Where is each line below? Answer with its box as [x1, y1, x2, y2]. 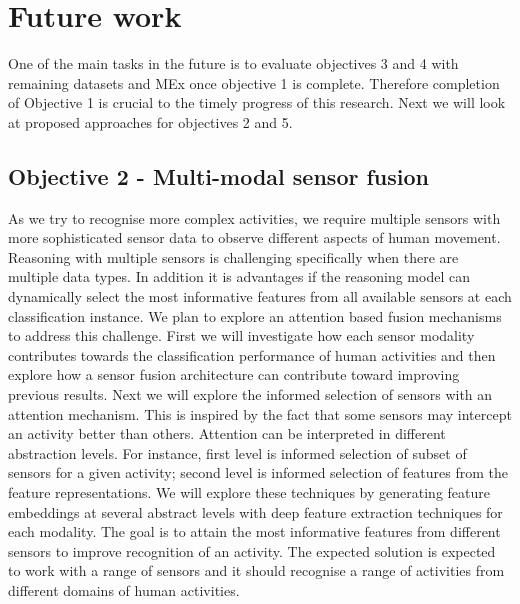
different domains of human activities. [8, 579, 240, 600]
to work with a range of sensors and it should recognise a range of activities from [8, 560, 505, 581]
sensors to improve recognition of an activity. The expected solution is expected [8, 540, 496, 561]
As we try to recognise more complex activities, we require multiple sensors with [8, 207, 501, 228]
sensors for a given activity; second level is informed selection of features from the [8, 462, 509, 483]
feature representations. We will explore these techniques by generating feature [8, 482, 490, 503]
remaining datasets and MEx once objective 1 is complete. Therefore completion [8, 72, 500, 93]
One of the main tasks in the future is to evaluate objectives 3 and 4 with [8, 53, 459, 74]
